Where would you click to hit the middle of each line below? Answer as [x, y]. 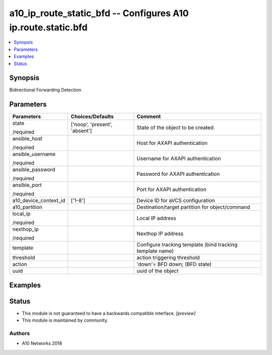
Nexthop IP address [160, 234]
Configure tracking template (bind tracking [187, 245]
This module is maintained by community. [65, 320]
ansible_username [34, 154]
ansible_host [27, 139]
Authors [20, 333]
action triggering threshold [168, 258]
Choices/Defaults [92, 117]
